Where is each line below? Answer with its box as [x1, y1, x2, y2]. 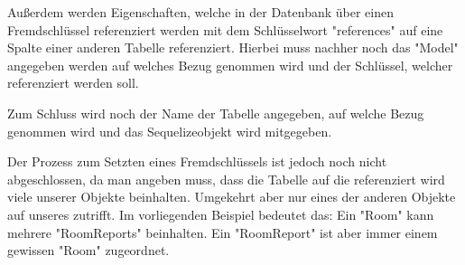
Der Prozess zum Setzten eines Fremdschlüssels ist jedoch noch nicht [7, 152, 387, 171]
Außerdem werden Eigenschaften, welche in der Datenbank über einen [7, 3, 395, 21]
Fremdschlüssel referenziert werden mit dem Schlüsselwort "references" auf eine [7, 20, 443, 39]
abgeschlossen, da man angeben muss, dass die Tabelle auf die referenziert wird [7, 169, 445, 188]
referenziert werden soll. [7, 73, 139, 92]
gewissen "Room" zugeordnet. [7, 241, 170, 260]
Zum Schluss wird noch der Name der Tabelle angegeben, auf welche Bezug [7, 103, 424, 122]
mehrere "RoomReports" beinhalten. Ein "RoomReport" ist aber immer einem [7, 222, 438, 241]
